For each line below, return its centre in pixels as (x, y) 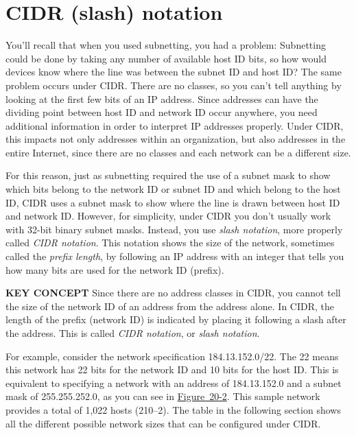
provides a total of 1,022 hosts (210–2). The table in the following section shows (173, 409)
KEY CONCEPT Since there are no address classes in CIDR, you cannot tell (173, 293)
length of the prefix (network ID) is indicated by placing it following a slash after (176, 319)
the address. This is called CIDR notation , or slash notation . (133, 333)
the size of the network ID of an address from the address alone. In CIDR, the (170, 306)
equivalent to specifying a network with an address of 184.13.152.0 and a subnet (174, 383)
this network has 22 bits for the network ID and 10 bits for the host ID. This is (172, 369)
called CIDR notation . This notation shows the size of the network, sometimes (170, 243)
